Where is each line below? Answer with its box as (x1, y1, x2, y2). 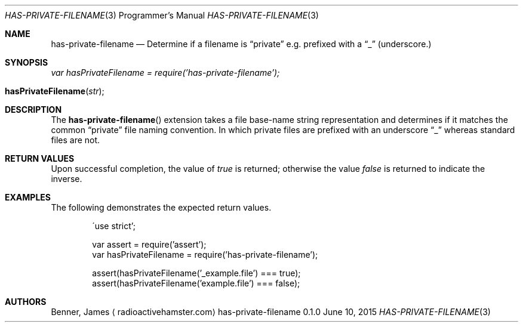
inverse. (51, 174, 82, 184)
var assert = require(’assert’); (92, 239, 207, 249)
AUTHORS (5, 297, 47, 307)
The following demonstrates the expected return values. (51, 202, 272, 212)
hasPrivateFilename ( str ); (5, 86, 104, 96)
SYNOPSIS (5, 57, 48, 67)
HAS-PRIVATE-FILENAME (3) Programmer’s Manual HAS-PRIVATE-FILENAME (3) (5, 10, 319, 20)
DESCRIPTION (5, 104, 62, 115)
